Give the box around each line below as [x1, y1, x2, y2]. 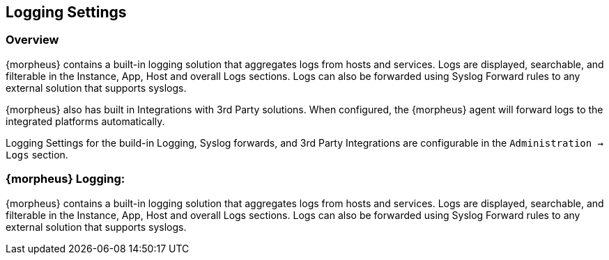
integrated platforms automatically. [6, 115, 165, 127]
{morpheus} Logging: [6, 172, 125, 186]
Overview [6, 33, 59, 47]
